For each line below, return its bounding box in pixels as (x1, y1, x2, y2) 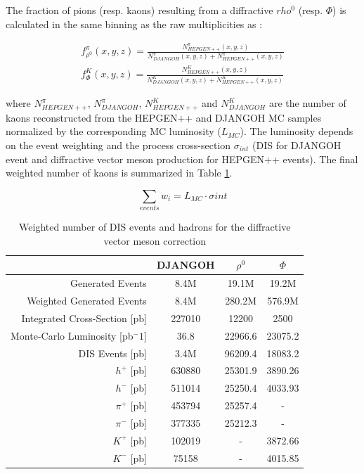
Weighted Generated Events (27, 293, 147, 307)
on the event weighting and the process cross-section (6, 138, 231, 153)
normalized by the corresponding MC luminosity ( (6, 124, 221, 139)
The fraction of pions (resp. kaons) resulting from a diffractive (6, 3, 273, 17)
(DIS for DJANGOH (252, 138, 342, 153)
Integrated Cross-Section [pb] (21, 310, 147, 325)
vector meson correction (103, 233, 207, 248)
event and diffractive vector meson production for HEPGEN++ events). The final (6, 151, 358, 166)
